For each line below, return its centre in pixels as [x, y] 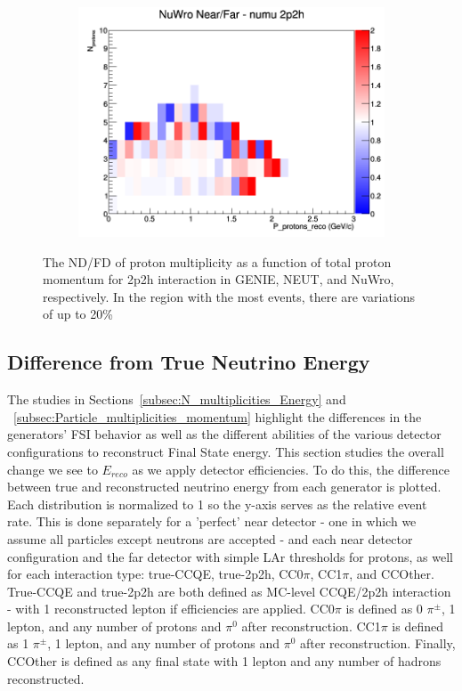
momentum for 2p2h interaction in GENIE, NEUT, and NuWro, [219, 279]
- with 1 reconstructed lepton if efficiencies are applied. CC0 [171, 609]
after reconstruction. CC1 [311, 626]
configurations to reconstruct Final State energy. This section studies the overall [226, 451]
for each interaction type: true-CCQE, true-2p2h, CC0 [155, 574]
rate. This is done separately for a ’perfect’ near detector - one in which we [212, 521]
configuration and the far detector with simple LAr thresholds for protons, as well [230, 556]
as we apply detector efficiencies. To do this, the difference [291, 469]
